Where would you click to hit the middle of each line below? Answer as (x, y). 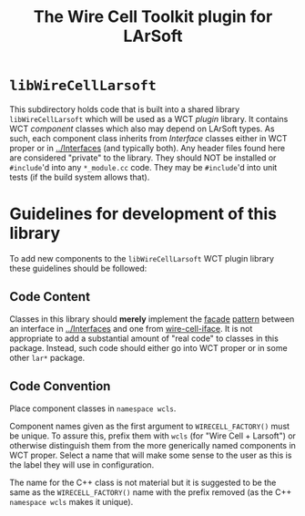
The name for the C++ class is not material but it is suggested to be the (143, 482)
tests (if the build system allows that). (80, 177)
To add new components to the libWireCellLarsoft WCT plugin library (142, 258)
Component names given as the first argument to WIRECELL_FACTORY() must (149, 426)
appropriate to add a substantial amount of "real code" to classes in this (144, 338)
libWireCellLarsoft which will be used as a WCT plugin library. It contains (149, 119)
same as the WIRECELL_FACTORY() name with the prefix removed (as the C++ (151, 492)
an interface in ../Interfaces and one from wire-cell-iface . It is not (131, 328)
